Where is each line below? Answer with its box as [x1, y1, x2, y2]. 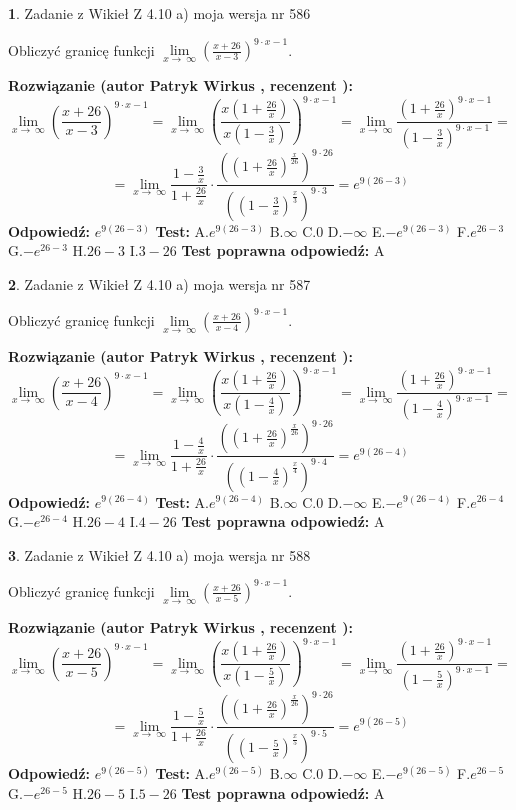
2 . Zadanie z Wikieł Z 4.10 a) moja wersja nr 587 [8, 273, 311, 294]
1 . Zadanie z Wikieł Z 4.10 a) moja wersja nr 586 [8, 3, 311, 23]
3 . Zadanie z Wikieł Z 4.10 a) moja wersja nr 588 [8, 544, 311, 565]
